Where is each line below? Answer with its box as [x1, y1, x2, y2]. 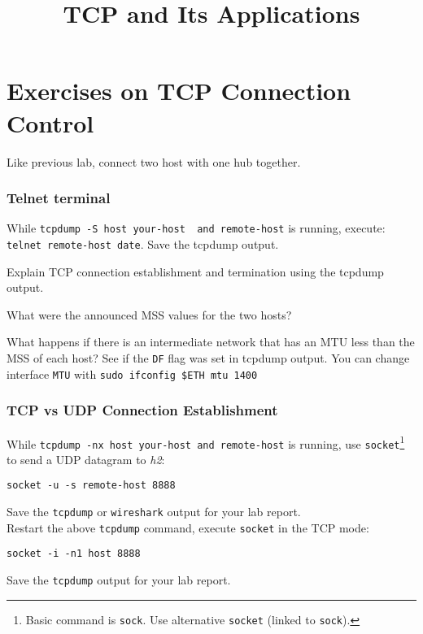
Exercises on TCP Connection [7, 74, 351, 107]
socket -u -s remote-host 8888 [7, 480, 176, 492]
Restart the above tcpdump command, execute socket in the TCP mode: [7, 519, 369, 536]
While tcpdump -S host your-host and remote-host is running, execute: [7, 219, 386, 237]
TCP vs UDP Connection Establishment [7, 400, 278, 420]
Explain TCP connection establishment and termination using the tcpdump [7, 263, 384, 280]
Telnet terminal [7, 188, 111, 208]
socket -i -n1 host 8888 [7, 548, 141, 560]
